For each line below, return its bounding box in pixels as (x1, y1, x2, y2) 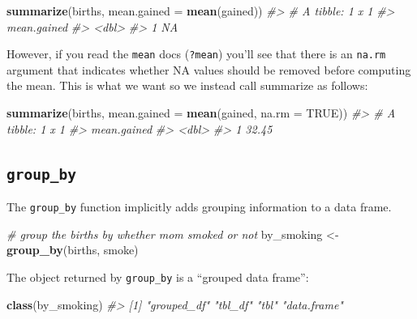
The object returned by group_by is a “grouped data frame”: (6, 268, 309, 285)
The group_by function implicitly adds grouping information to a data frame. (6, 198, 392, 215)
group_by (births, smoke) (6, 241, 139, 258)
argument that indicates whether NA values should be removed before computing (6, 61, 411, 78)
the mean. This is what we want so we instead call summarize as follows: (6, 77, 368, 94)
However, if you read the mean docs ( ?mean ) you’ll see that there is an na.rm (6, 45, 386, 62)
